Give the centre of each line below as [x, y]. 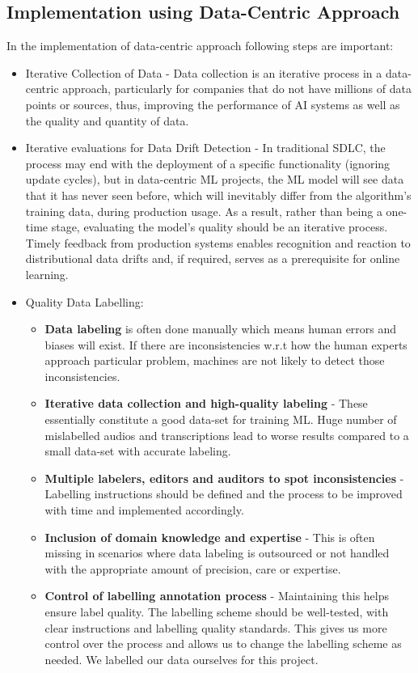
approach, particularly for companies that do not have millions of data [237, 89]
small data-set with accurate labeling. [138, 451]
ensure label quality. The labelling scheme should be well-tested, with [217, 612]
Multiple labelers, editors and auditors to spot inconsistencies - [224, 478]
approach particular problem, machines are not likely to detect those [215, 360]
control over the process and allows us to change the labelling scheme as [223, 643]
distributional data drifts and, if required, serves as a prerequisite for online [213, 258]
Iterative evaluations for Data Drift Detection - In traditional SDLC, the [205, 148]
